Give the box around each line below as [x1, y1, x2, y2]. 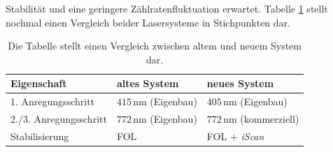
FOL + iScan [206, 128, 264, 143]
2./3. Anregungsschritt [10, 112, 107, 126]
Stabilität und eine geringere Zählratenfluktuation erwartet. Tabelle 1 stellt [6, 1, 328, 15]
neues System [206, 76, 274, 91]
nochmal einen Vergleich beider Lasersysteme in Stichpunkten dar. [6, 15, 290, 29]
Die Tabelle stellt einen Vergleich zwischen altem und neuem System [8, 38, 302, 53]
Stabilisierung [10, 128, 69, 143]
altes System [116, 76, 179, 91]
